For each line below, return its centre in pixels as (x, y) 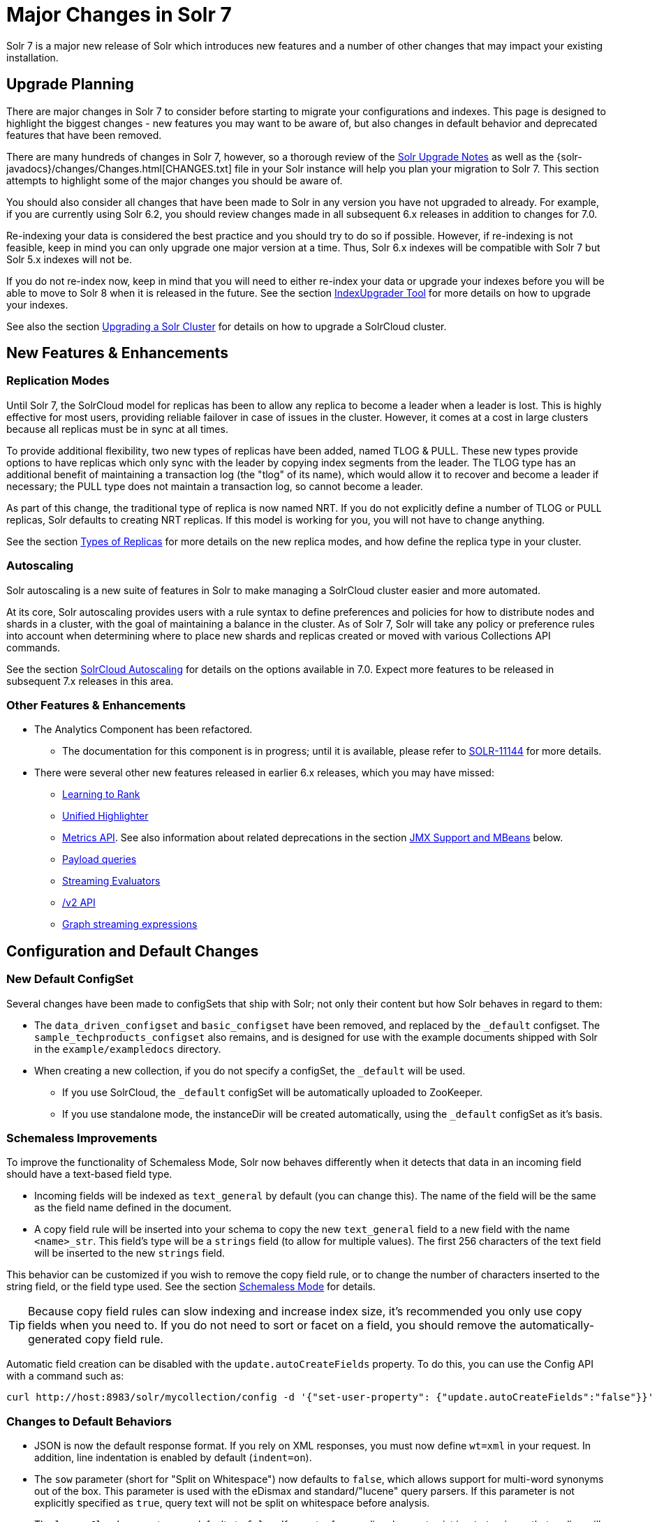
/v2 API (79, 903)
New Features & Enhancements (117, 353)
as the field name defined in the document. (133, 1208)
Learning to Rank (101, 795)
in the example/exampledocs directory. (128, 1049)
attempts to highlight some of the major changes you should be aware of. (175, 180)
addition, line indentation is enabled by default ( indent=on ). (173, 1458)
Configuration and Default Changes (133, 951)
